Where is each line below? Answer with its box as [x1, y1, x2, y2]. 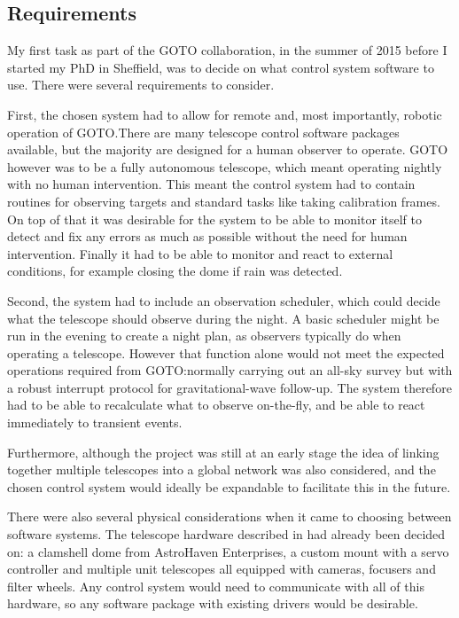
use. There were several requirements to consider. [7, 75, 275, 94]
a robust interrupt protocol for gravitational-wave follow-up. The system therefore [7, 378, 452, 396]
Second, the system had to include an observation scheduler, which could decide [7, 291, 440, 309]
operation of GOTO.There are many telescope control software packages [7, 122, 400, 141]
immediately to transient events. [7, 413, 183, 432]
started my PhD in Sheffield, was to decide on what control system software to [7, 58, 434, 76]
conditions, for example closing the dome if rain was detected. [7, 262, 343, 280]
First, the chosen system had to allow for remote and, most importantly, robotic [7, 105, 442, 123]
